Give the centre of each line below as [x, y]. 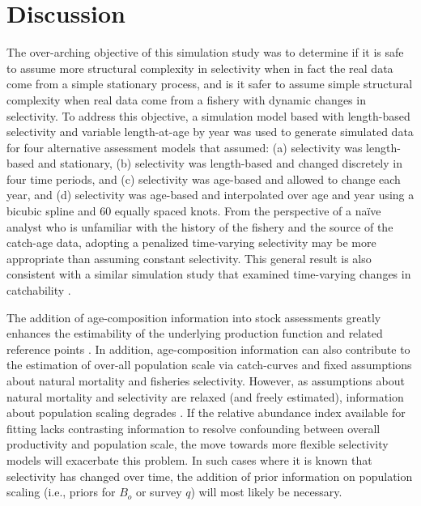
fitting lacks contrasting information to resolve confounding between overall [193, 428]
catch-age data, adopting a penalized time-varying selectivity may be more [191, 242]
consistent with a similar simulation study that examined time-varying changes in [209, 274]
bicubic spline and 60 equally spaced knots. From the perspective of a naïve [194, 211]
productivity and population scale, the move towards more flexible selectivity [198, 444]
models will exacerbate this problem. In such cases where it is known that [189, 459]
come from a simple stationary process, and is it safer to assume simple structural [210, 84]
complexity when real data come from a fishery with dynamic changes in [186, 99]
